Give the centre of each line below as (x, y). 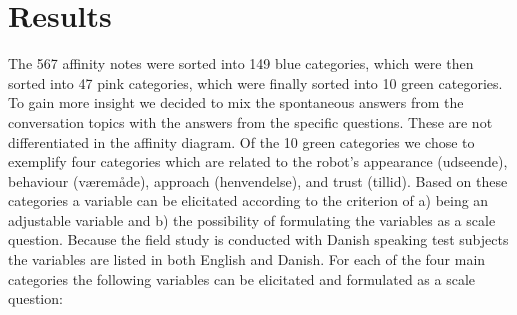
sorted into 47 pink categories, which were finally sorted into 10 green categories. (255, 82)
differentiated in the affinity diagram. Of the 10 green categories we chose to (241, 141)
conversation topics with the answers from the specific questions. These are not (250, 121)
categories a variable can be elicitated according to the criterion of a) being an (248, 200)
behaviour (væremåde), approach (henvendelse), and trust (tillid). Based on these (258, 180)
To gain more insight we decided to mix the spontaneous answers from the (236, 102)
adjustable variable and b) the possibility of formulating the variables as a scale (252, 219)
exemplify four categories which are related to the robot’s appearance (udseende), (258, 161)
